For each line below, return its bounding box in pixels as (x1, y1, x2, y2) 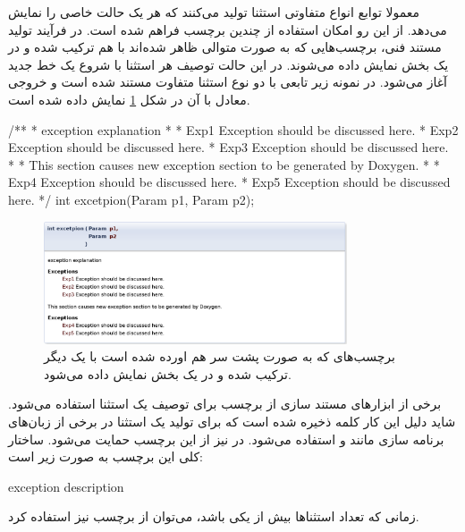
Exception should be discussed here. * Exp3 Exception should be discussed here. (8, 138, 449, 156)
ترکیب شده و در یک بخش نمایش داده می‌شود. (44, 364, 292, 383)
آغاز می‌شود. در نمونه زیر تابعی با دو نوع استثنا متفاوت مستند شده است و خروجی (8, 72, 447, 91)
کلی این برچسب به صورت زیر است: (8, 447, 204, 466)
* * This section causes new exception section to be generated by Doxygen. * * (8, 155, 440, 173)
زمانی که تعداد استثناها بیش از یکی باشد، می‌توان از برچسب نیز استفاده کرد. (8, 507, 419, 526)
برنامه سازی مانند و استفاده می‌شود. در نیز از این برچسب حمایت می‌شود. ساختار (8, 429, 444, 448)
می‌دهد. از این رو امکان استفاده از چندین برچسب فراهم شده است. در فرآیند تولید (8, 20, 447, 38)
